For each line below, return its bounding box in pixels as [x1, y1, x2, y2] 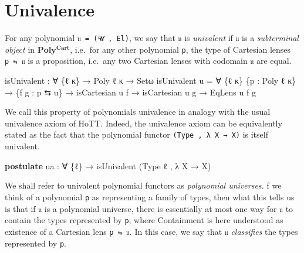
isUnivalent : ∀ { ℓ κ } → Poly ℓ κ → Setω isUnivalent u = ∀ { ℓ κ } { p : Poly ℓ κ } [5, 74, 296, 87]
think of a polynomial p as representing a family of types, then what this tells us [5, 190, 295, 203]
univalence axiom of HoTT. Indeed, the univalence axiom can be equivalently [5, 117, 282, 129]
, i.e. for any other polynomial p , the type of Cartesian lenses [70, 43, 291, 55]
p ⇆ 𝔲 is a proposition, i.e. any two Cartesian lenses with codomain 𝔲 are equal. [5, 54, 292, 67]
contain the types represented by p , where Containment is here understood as [5, 214, 283, 226]
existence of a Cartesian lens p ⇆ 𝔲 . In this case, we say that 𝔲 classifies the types [5, 225, 298, 237]
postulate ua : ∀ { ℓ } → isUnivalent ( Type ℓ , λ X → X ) [5, 159, 211, 172]
